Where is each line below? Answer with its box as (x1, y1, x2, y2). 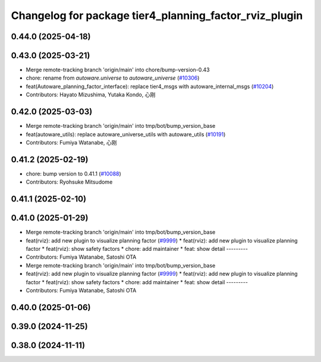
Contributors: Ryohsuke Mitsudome (26, 178, 113, 185)
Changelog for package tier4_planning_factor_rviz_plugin (11, 9, 303, 22)
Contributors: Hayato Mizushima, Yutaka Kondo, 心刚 (26, 91, 156, 98)
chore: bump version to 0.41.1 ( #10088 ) (26, 170, 121, 177)
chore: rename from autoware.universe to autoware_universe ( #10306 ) (26, 74, 200, 81)
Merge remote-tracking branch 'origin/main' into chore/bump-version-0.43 (26, 66, 210, 74)
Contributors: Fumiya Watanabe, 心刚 (26, 138, 117, 146)
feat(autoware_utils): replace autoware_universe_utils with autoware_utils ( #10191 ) (26, 131, 226, 138)
